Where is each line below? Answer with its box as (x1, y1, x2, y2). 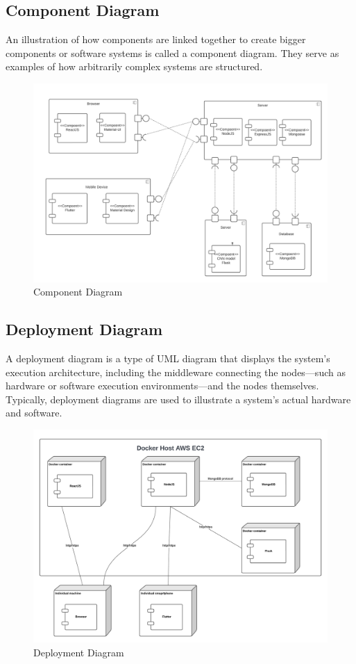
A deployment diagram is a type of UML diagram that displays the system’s (6, 351, 330, 366)
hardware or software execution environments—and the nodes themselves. (6, 378, 319, 393)
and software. (6, 405, 62, 420)
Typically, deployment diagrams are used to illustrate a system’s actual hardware (6, 391, 351, 406)
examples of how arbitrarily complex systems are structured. (6, 59, 263, 74)
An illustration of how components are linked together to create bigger (6, 32, 306, 47)
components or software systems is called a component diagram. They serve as (6, 45, 339, 60)
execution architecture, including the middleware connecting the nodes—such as (6, 364, 346, 379)
